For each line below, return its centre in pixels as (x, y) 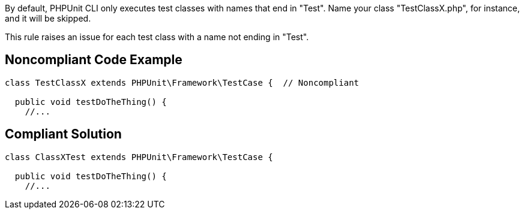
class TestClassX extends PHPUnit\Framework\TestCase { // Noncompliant (182, 82)
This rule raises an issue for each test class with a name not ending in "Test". (157, 37)
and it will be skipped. (48, 18)
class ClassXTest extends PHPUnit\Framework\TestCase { (139, 157)
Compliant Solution (63, 134)
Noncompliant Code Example (94, 60)
